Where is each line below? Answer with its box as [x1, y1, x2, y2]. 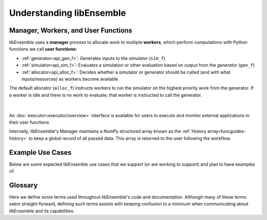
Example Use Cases [9, 148, 72, 157]
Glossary [9, 181, 38, 189]
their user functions [9, 119, 49, 125]
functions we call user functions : [9, 46, 77, 52]
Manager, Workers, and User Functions [9, 26, 133, 35]
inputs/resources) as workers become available [21, 76, 119, 82]
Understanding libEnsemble [9, 7, 126, 18]
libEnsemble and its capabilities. [9, 208, 75, 214]
